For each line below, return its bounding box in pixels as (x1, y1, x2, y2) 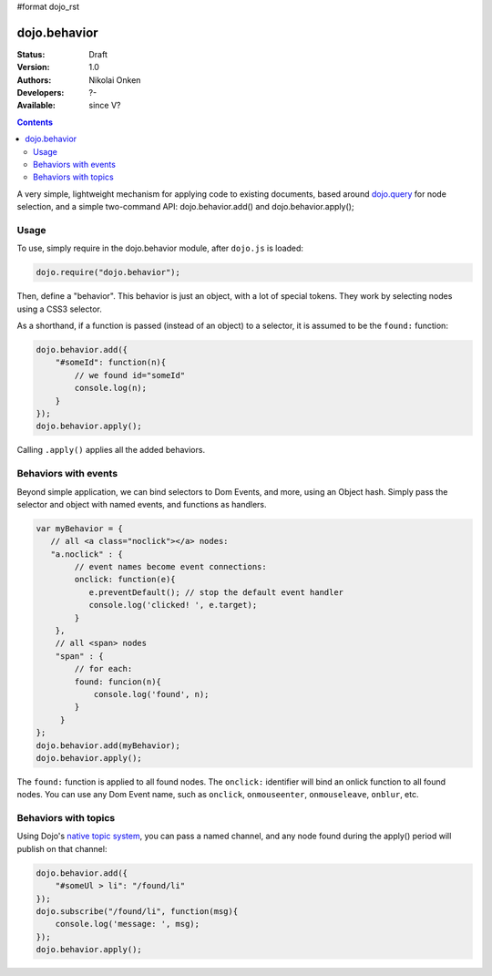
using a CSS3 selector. (16, 303, 102, 314)
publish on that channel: (16, 843, 108, 854)
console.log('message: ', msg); (55, 919, 200, 930)
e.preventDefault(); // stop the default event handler (88, 587, 344, 597)
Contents (16, 117, 54, 128)
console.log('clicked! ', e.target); (88, 600, 258, 611)
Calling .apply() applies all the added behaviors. (16, 445, 205, 456)
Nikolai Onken (88, 74, 141, 86)
